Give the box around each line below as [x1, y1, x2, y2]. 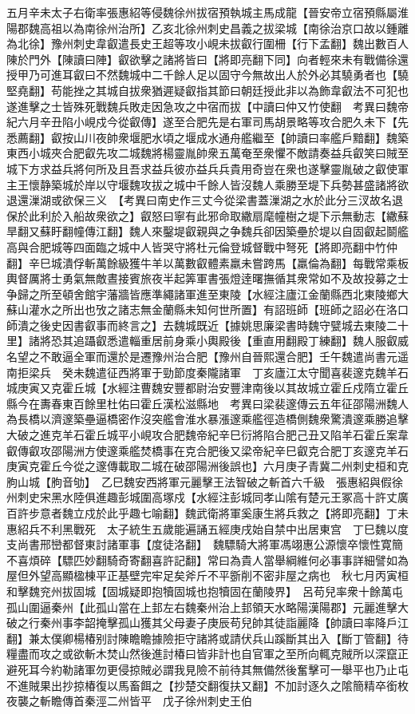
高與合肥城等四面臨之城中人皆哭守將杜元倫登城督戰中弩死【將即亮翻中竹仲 [6, 238, 397, 255]
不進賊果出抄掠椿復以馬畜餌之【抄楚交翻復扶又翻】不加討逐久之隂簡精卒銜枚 [6, 676, 409, 693]
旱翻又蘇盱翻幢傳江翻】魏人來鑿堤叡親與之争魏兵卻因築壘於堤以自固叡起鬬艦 [6, 223, 409, 240]
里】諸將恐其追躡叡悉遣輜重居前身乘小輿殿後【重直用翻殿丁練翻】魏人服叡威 [6, 332, 409, 349]
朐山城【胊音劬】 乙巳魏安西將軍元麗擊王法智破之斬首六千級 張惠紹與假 [6, 473, 392, 490]
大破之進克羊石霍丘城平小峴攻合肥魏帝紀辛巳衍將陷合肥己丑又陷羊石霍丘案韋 [6, 426, 409, 443]
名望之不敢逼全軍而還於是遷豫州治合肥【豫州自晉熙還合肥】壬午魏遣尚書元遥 [6, 348, 409, 365]
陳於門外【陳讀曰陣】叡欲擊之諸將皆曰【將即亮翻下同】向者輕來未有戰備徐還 [6, 50, 409, 67]
